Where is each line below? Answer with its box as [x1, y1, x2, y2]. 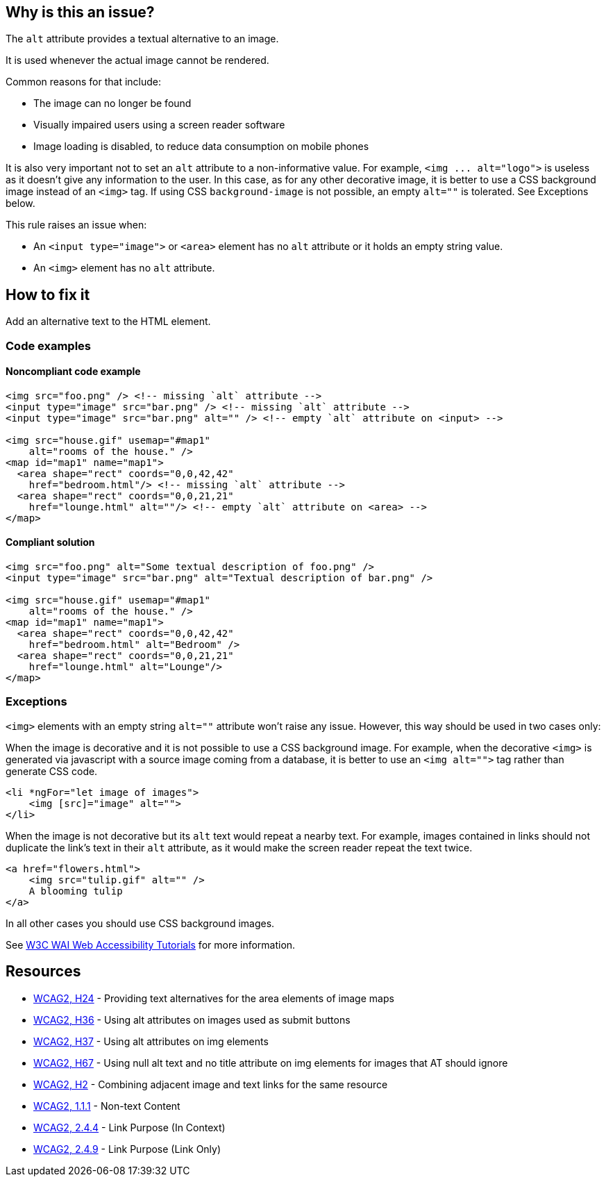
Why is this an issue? [6, 3, 155, 21]
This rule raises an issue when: [6, 219, 147, 231]
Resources [6, 963, 81, 981]
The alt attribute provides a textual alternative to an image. [6, 33, 279, 45]
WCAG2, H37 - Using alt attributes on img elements [33, 1035, 269, 1047]
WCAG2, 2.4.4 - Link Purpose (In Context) [33, 1121, 226, 1133]
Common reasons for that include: [6, 76, 162, 88]
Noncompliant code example [6, 365, 141, 378]
